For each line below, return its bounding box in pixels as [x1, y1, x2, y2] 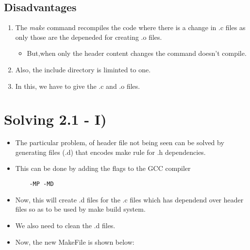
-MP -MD [29, 181, 54, 188]
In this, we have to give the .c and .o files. [15, 81, 140, 91]
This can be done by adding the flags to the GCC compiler [15, 163, 191, 173]
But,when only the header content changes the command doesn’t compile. [27, 48, 247, 58]
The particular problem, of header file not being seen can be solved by [15, 137, 224, 148]
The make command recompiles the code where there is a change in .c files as [15, 22, 246, 33]
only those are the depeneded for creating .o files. [15, 32, 162, 42]
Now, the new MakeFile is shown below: [15, 236, 134, 247]
